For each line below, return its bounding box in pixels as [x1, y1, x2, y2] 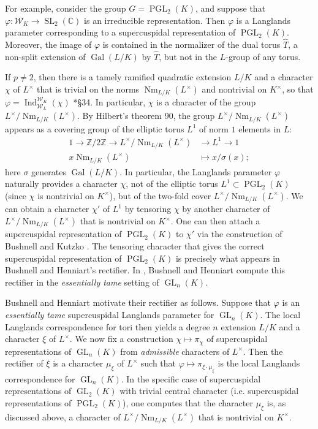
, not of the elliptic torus [126, 177, 218, 190]
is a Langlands [236, 13, 290, 26]
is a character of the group [156, 96, 256, 108]
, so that [282, 83, 314, 95]
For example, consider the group [5, 2, 126, 14]
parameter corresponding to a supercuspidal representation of [5, 26, 236, 39]
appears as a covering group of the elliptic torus [5, 122, 184, 135]
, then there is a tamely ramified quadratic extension [33, 70, 232, 83]
